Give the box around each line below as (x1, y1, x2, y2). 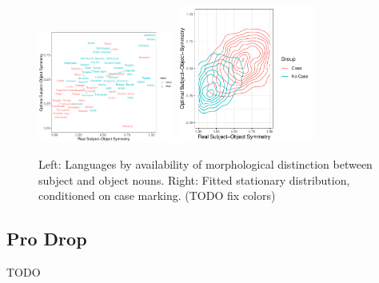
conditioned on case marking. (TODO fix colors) (38, 187, 276, 204)
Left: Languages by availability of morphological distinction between (38, 156, 373, 173)
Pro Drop (6, 226, 87, 251)
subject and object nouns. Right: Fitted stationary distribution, (38, 171, 350, 188)
